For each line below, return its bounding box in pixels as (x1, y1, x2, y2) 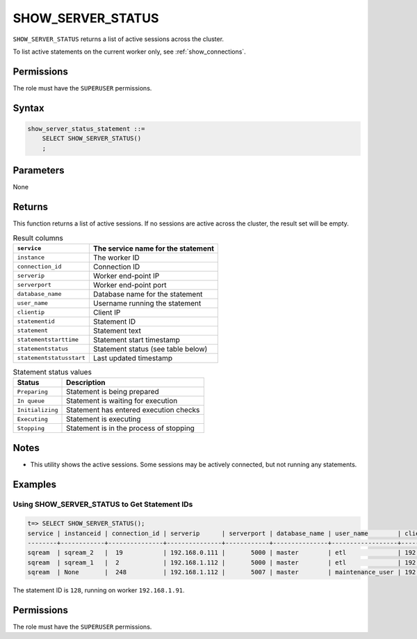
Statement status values (13, 367, 92, 377)
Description (66, 378, 106, 388)
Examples (13, 478, 57, 490)
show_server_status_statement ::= (27, 125, 145, 132)
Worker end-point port (92, 280, 167, 290)
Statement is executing (66, 414, 142, 424)
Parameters (13, 164, 65, 177)
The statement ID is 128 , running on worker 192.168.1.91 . (13, 586, 185, 594)
